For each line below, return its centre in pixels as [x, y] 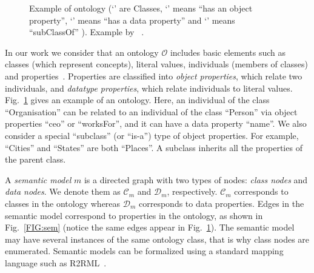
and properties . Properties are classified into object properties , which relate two [154, 76]
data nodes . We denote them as [63, 191]
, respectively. [192, 191]
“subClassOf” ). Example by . [87, 32]
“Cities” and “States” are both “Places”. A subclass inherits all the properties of [154, 147]
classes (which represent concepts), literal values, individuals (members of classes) [156, 64]
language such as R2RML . [56, 262]
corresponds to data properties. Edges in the [222, 203]
